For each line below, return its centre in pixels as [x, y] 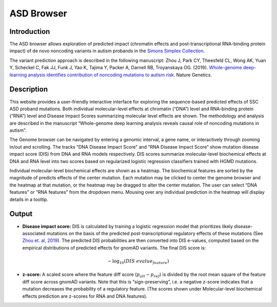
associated [34, 233]
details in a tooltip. [29, 199]
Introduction [30, 32]
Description [29, 89]
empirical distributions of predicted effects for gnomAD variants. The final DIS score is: [114, 248]
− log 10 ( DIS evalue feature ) [138, 261]
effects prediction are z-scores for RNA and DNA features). [85, 296]
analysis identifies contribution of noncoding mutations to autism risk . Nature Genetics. [120, 75]
